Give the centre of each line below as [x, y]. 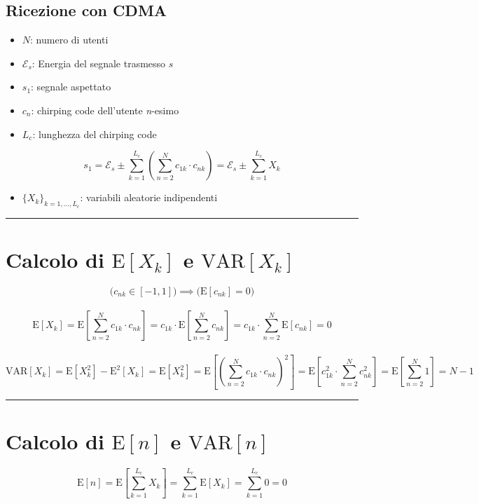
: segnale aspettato [71, 87]
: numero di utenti [69, 40]
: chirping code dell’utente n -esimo [105, 110]
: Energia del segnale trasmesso [99, 63]
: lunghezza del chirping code [95, 134]
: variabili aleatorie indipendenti [149, 197]
